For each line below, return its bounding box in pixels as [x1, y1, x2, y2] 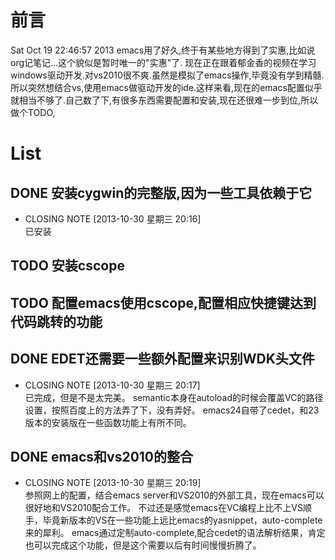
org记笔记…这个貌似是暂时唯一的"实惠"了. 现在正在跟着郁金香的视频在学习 [10, 56, 317, 68]
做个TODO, [10, 106, 56, 118]
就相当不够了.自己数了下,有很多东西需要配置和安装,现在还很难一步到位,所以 [10, 94, 319, 106]
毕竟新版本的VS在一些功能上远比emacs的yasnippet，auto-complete [42, 514, 323, 526]
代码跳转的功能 [10, 313, 103, 330]
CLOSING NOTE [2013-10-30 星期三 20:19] [24, 477, 202, 489]
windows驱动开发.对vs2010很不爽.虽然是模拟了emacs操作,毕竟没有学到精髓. [10, 69, 325, 81]
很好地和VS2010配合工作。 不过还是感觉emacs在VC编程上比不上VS [24, 502, 304, 514]
